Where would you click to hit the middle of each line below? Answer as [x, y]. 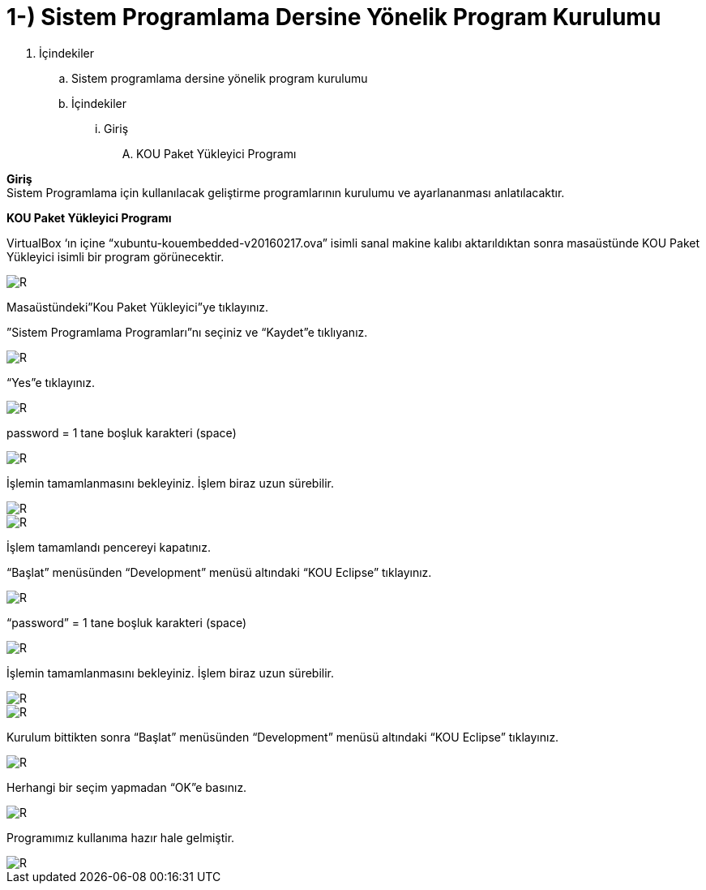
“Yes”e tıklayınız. [51, 382]
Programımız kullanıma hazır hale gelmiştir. [121, 837]
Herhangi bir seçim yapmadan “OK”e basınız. [127, 787]
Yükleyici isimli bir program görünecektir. [116, 256]
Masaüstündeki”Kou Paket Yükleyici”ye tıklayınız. [138, 307]
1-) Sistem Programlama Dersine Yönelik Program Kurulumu [334, 17]
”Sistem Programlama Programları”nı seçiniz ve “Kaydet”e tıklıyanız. [187, 332]
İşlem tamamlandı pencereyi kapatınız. [109, 547]
